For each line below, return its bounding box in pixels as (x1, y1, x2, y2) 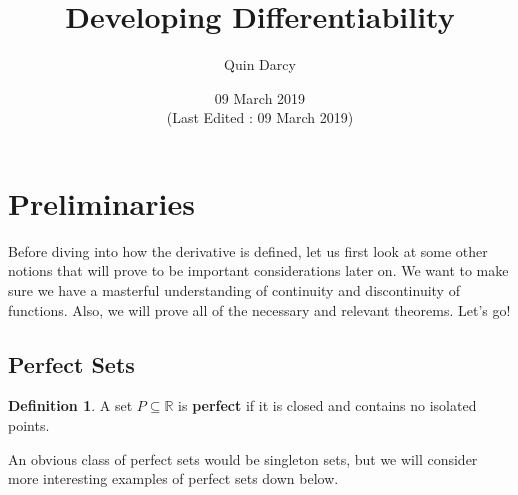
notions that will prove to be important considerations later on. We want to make (8, 260, 509, 281)
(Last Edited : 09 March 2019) (166, 107, 354, 128)
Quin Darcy (224, 54, 296, 75)
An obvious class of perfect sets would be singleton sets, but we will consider (8, 448, 478, 469)
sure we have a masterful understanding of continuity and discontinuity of (8, 280, 460, 301)
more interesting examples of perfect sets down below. (8, 468, 339, 489)
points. (8, 415, 50, 436)
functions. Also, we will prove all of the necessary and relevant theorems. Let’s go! (8, 299, 511, 320)
